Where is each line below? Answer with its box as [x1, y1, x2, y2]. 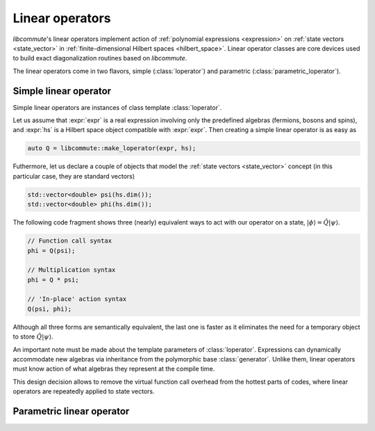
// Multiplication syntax [27, 266, 116, 274]
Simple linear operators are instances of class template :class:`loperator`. [12, 103, 222, 111]
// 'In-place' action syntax [27, 295, 127, 303]
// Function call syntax [27, 237, 112, 245]
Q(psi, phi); [27, 304, 72, 313]
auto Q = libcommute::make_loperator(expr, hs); [27, 145, 197, 152]
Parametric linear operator [12, 405, 130, 417]
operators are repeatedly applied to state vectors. [12, 387, 156, 396]
